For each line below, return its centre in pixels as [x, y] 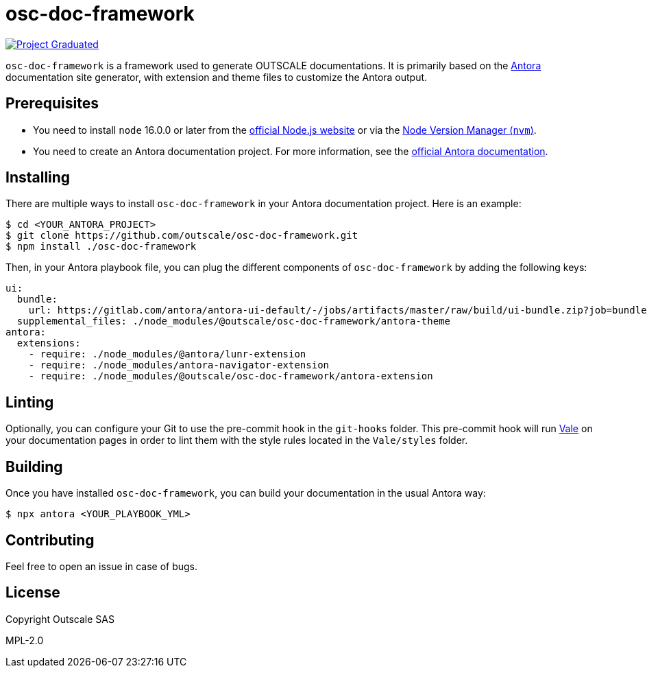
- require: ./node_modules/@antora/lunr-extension [167, 354]
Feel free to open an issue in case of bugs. [102, 566]
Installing [38, 178]
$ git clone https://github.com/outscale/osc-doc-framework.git [182, 236]
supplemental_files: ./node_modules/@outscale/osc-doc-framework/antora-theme [234, 321]
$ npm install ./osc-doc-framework [101, 247]
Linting [30, 402]
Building [34, 467]
